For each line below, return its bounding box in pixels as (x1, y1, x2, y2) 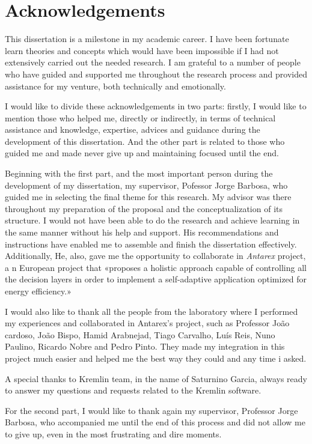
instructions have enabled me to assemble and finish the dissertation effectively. (5, 237, 297, 250)
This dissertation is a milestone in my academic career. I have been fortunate (5, 32, 289, 45)
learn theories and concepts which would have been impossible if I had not (5, 44, 279, 56)
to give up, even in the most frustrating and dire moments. (5, 427, 222, 440)
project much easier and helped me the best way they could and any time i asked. (5, 351, 307, 364)
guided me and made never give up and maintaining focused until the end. (5, 147, 279, 159)
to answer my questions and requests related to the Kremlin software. (5, 384, 262, 397)
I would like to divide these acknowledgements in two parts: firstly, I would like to (5, 100, 307, 112)
